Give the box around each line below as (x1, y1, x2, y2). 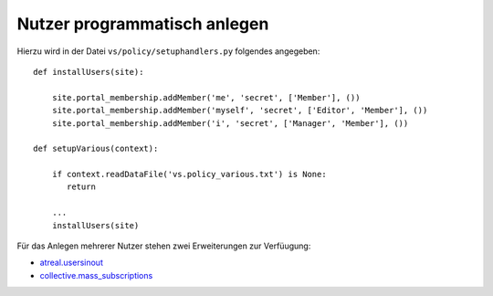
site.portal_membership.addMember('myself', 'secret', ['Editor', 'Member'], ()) (51, 105, 428, 116)
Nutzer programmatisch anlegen (16, 14, 269, 34)
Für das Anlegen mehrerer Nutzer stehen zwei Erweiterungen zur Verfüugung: (16, 240, 311, 251)
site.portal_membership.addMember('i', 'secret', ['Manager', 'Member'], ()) (51, 118, 409, 128)
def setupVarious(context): (33, 143, 159, 154)
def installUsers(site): (33, 67, 144, 77)
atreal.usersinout (39, 257, 104, 269)
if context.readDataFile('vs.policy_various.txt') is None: (51, 169, 328, 180)
